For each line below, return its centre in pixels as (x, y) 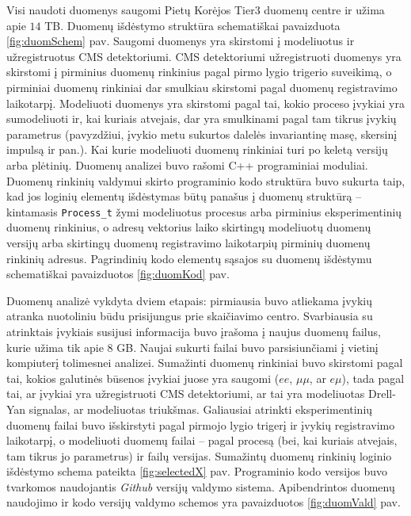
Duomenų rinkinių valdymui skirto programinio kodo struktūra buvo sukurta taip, (206, 180)
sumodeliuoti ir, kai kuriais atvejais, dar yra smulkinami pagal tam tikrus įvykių (202, 118)
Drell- (382, 394)
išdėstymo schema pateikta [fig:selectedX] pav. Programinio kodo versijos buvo (197, 471)
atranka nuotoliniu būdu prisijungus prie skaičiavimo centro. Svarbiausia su (190, 316)
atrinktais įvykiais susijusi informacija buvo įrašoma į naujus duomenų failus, (194, 331)
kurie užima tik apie (55, 347)
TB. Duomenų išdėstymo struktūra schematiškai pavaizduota (192, 25)
